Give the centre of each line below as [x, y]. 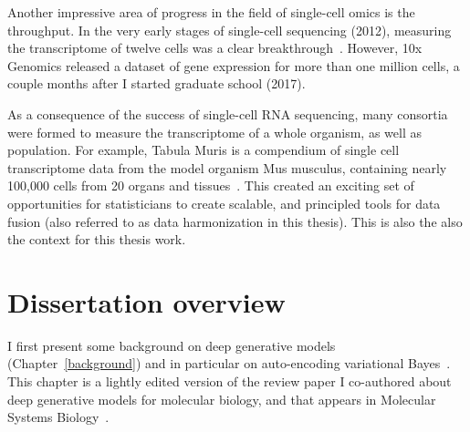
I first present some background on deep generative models [172, 345]
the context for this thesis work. [97, 239]
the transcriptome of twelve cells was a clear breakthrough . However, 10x [215, 48]
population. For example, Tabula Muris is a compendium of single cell [204, 150]
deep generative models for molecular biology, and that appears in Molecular [222, 399]
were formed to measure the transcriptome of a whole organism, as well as [214, 132]
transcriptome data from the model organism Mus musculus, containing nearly [227, 167]
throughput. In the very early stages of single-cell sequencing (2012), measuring [230, 30]
